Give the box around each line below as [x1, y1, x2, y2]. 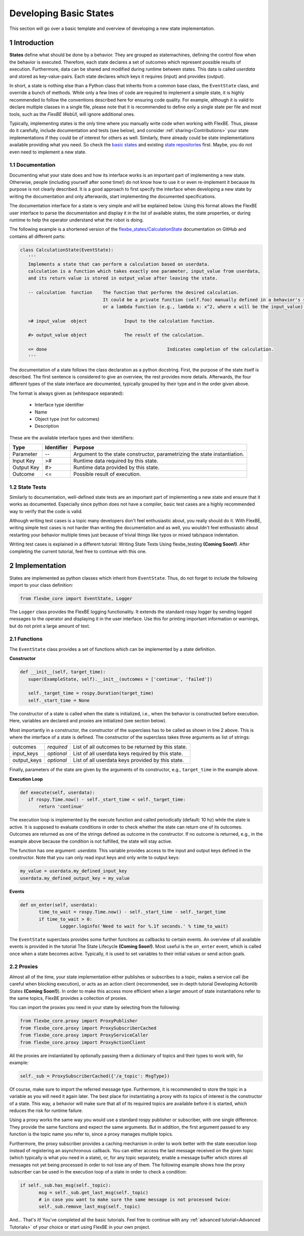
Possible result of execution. [73, 470, 141, 478]
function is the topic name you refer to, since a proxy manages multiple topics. [9, 1131, 173, 1137]
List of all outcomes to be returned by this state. [73, 743, 187, 750]
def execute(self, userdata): [20, 789, 95, 795]
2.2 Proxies [9, 963, 38, 970]
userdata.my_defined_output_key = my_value [20, 875, 130, 881]
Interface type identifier [34, 402, 84, 408]
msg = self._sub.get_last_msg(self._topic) [39, 1189, 149, 1195]
